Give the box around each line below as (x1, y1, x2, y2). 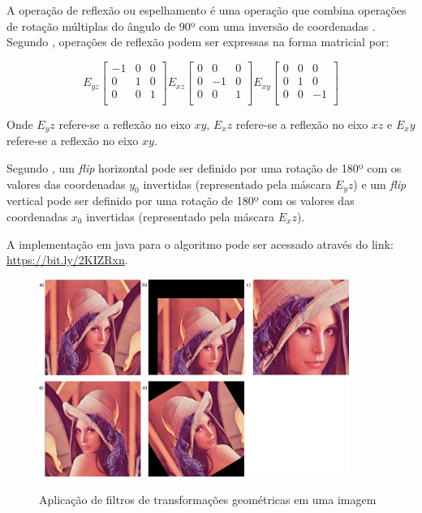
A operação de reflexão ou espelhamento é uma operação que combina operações (6, 2, 407, 18)
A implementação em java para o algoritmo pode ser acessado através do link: (6, 235, 394, 252)
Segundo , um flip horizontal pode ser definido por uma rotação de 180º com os (6, 159, 402, 176)
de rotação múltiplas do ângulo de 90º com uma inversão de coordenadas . (6, 17, 376, 34)
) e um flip (353, 175, 407, 192)
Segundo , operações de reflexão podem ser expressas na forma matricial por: (6, 33, 390, 50)
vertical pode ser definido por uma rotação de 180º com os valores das (6, 192, 355, 209)
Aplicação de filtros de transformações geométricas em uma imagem (39, 490, 377, 507)
